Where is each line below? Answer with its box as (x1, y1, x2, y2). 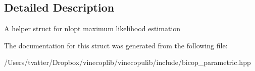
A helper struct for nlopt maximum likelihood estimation (4, 23, 181, 34)
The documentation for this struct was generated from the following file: (4, 40, 228, 50)
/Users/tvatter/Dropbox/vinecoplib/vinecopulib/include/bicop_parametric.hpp (4, 57, 251, 67)
